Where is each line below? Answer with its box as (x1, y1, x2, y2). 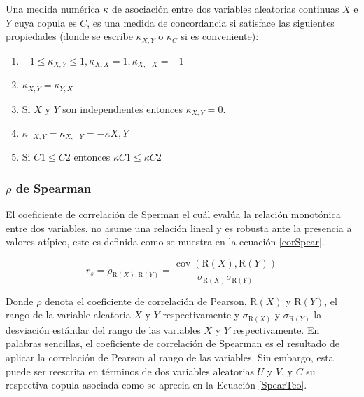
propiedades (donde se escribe (6, 29, 133, 43)
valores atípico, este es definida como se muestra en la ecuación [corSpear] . (6, 234, 325, 249)
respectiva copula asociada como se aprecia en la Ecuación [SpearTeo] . (6, 377, 307, 392)
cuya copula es (14, 15, 77, 29)
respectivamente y (162, 307, 240, 322)
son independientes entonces (62, 101, 183, 116)
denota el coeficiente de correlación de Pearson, (45, 293, 247, 308)
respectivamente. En (232, 322, 320, 337)
